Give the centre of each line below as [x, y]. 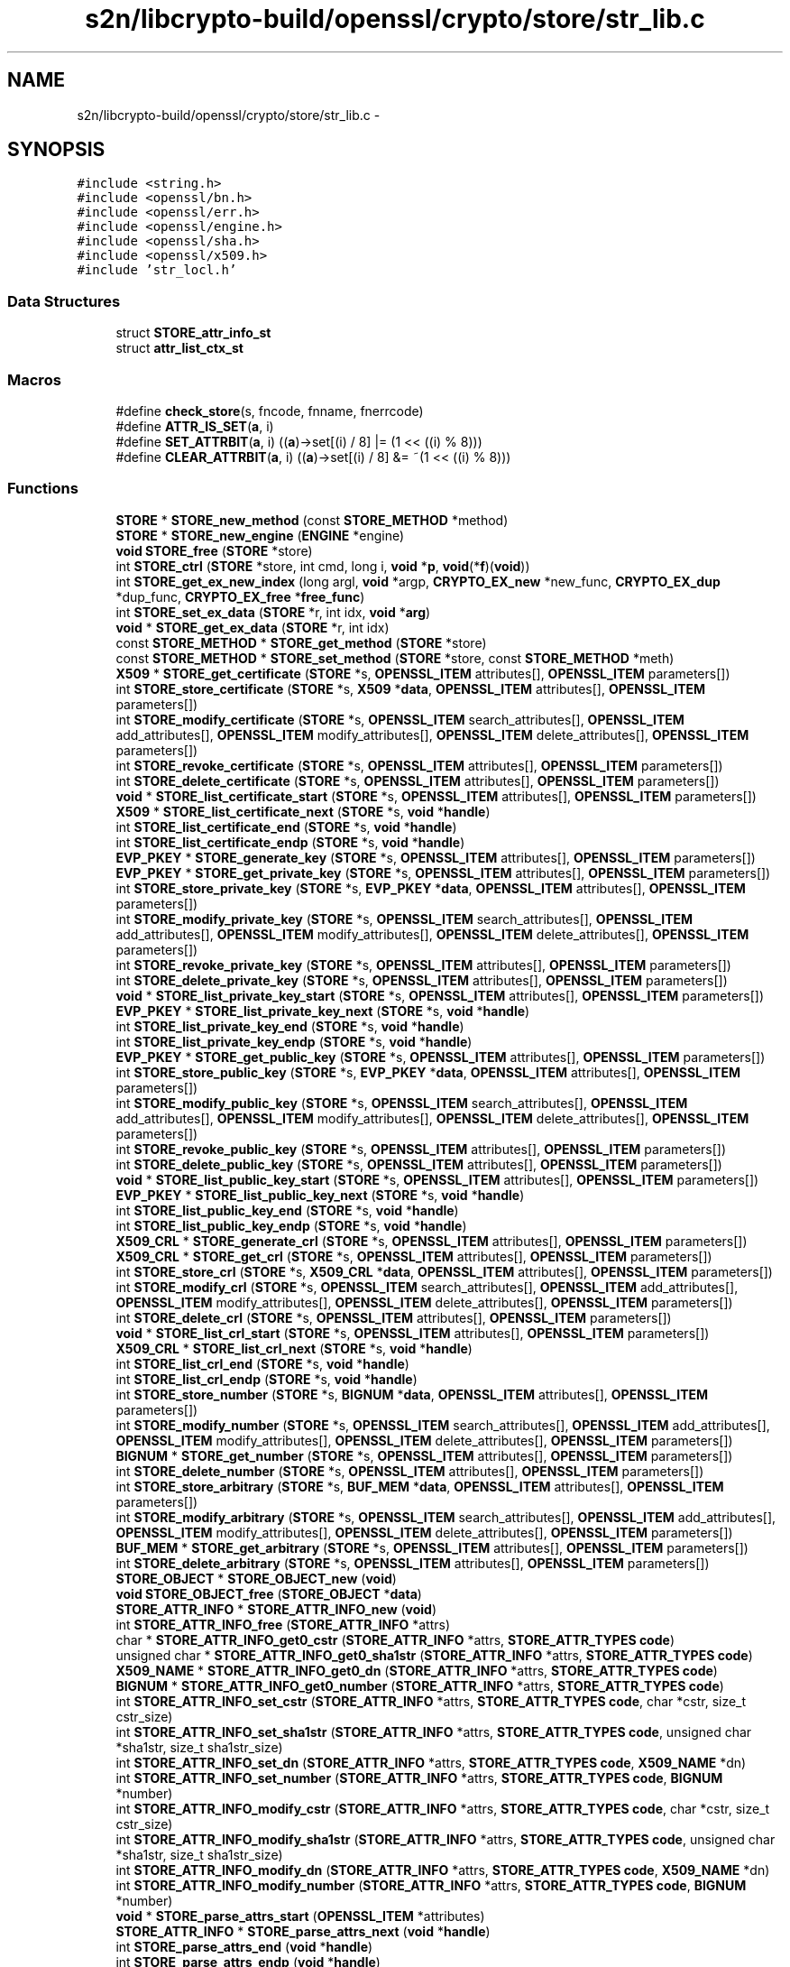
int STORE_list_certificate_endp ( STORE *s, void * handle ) [290, 842]
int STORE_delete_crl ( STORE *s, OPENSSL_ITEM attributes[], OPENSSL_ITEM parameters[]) [394, 1317]
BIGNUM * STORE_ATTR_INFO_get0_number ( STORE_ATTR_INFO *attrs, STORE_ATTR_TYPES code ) [420, 1685]
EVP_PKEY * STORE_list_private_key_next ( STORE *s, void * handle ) [323, 1011]
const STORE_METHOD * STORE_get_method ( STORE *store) [301, 642]
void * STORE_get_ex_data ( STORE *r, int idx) [253, 627]
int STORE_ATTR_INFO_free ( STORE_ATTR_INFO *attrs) [283, 1624]
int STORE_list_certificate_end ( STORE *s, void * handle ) [286, 827]
